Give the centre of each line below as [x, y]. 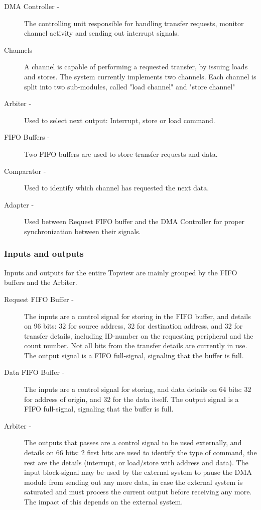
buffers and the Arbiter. [41, 282]
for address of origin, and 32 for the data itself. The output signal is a [132, 399]
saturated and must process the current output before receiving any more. [138, 492]
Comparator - [25, 171]
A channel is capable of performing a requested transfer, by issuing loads [136, 67]
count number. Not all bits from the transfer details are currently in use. [136, 345]
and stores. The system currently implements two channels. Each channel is [140, 76]
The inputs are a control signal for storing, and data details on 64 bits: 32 [138, 389]
